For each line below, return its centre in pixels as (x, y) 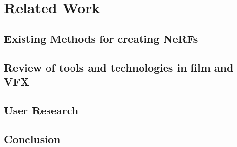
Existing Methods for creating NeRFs (101, 38)
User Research (41, 110)
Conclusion (32, 138)
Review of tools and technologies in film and (119, 67)
